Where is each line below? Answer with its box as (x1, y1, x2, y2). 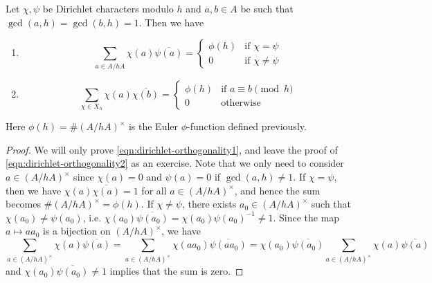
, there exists (181, 197, 237, 211)
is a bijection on (42, 223, 111, 238)
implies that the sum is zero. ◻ (109, 264, 244, 278)
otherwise (221, 98, 261, 108)
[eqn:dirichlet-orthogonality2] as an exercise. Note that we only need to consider (6, 156, 344, 170)
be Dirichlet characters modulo (42, 1, 174, 15)
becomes (6, 197, 42, 211)
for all (141, 183, 167, 197)
